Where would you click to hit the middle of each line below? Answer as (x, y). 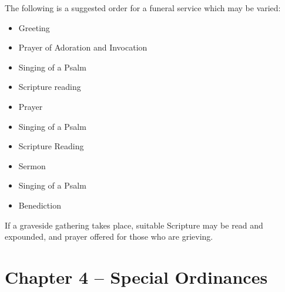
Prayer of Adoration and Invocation (83, 47)
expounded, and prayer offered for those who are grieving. (109, 236)
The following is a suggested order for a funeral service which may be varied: (143, 8)
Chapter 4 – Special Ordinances (136, 276)
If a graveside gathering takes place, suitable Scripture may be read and (134, 225)
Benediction (40, 205)
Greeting (34, 27)
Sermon (32, 165)
